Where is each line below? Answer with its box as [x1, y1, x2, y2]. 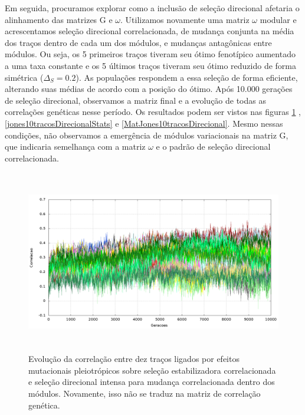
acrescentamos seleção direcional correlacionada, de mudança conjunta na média [5, 25, 294, 37]
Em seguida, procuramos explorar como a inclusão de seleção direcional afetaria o [5, 2, 300, 14]
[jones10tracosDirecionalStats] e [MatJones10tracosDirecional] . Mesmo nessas [5, 117, 283, 129]
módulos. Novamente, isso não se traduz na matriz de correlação [28, 387, 261, 400]
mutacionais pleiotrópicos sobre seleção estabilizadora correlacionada [28, 364, 276, 376]
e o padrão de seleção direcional [156, 140, 271, 153]
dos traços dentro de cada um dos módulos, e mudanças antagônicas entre [5, 36, 272, 48]
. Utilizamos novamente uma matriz [120, 13, 250, 25]
